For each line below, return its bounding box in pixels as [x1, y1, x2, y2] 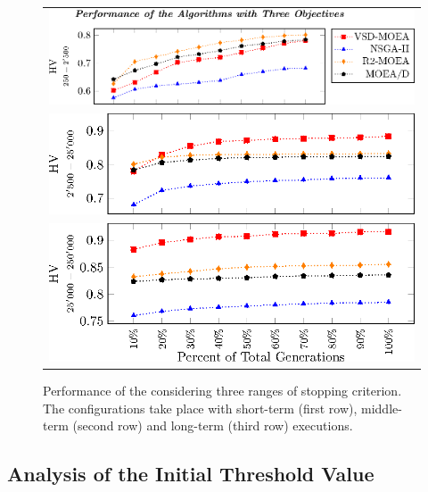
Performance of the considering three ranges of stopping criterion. [43, 381, 402, 400]
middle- [361, 398, 402, 417]
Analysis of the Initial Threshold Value [7, 460, 374, 488]
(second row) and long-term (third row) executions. [72, 416, 353, 435]
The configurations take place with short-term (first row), [43, 398, 358, 417]
